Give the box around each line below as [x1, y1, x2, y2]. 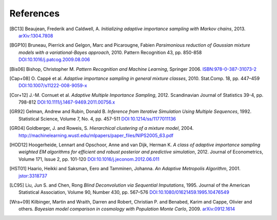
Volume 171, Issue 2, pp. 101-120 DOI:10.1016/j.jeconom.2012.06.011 [18, 156, 160, 162]
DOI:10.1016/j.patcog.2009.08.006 [18, 56, 90, 63]
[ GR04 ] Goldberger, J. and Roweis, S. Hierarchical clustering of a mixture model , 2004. [9, 125, 194, 131]
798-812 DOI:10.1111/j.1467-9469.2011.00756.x [18, 99, 115, 105]
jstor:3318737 [18, 172, 47, 179]
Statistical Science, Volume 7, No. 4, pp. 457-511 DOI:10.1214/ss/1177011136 [18, 115, 176, 122]
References [9, 8, 60, 19]
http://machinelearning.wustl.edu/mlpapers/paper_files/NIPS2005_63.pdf [18, 132, 174, 138]
